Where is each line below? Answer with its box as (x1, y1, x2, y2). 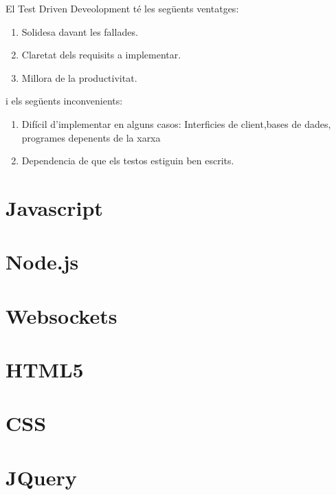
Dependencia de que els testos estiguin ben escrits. (21, 153, 234, 168)
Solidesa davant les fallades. (21, 24, 138, 38)
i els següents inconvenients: (5, 93, 123, 108)
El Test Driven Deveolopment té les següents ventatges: (5, 1, 239, 15)
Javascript (5, 193, 103, 221)
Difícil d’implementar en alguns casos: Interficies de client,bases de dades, (21, 116, 331, 131)
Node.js (5, 247, 79, 276)
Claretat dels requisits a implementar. (21, 47, 181, 62)
